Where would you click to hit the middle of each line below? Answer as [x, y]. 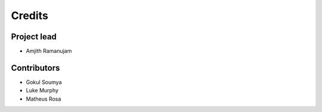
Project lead [34, 37]
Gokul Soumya [44, 82]
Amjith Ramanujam [49, 51]
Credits [30, 15]
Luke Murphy [42, 91]
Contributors [35, 68]
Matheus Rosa [44, 99]
